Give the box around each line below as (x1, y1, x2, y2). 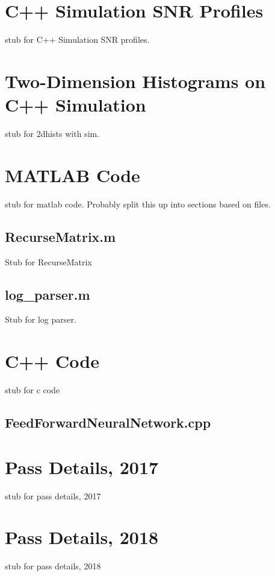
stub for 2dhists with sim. (5, 127, 100, 140)
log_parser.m (5, 285, 90, 303)
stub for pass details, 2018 (5, 560, 101, 572)
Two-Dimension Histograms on (5, 68, 266, 93)
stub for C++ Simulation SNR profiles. (5, 33, 150, 46)
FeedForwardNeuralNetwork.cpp (5, 413, 211, 432)
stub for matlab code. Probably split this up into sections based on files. (5, 197, 271, 210)
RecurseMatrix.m (5, 227, 116, 245)
